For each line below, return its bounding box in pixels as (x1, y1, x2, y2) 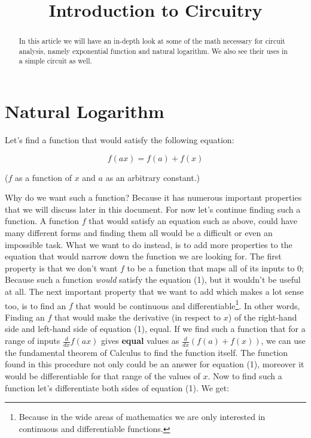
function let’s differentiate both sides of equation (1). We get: (5, 381, 230, 394)
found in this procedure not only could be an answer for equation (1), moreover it (5, 358, 304, 370)
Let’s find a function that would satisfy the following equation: (5, 134, 234, 146)
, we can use (261, 334, 306, 347)
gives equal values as (101, 334, 179, 347)
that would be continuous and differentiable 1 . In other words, (75, 297, 300, 312)
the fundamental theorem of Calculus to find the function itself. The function (5, 346, 288, 358)
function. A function (5, 215, 80, 227)
